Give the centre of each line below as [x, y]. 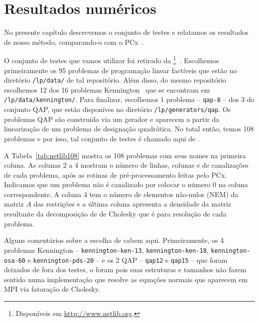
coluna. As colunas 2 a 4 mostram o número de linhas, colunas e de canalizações [126, 165]
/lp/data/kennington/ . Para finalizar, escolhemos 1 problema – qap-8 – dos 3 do [129, 99]
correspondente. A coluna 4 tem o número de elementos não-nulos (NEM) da [121, 194]
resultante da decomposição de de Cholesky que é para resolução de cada [115, 214]
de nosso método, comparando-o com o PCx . [74, 42]
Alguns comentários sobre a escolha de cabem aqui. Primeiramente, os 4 [114, 240]
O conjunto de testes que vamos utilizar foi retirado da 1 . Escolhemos [112, 59]
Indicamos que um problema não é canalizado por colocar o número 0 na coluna [126, 184]
